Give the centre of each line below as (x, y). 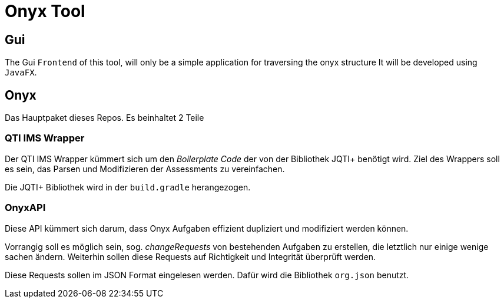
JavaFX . (21, 73)
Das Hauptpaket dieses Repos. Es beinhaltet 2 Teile (105, 118)
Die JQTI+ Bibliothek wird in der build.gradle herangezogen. (128, 187)
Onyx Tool (45, 11)
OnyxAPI (25, 208)
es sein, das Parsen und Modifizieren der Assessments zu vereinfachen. (145, 169)
